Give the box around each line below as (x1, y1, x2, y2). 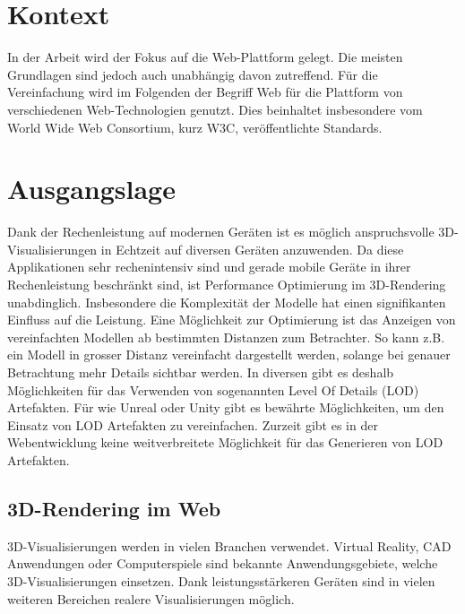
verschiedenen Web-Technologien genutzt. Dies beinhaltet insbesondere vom (7, 99, 423, 118)
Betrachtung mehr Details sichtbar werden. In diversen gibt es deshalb (7, 362, 394, 381)
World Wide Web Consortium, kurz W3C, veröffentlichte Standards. (7, 117, 383, 136)
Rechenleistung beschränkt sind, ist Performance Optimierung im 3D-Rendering (7, 275, 446, 293)
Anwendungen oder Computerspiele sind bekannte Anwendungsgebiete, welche (7, 554, 438, 573)
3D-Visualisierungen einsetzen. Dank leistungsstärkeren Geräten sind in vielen (7, 571, 435, 590)
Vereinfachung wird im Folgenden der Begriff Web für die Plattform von (7, 82, 403, 101)
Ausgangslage (7, 170, 176, 207)
